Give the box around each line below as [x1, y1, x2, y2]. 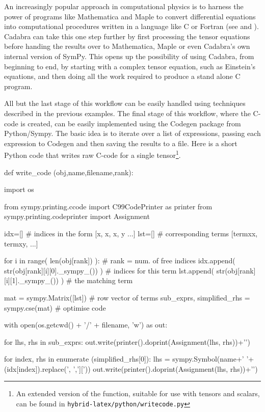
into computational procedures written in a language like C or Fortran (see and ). [4, 21, 259, 32]
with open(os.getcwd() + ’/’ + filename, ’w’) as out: [4, 319, 168, 330]
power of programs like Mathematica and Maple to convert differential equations [4, 11, 256, 21]
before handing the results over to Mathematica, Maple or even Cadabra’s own [4, 41, 250, 51]
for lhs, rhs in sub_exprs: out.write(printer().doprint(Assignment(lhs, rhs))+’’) [4, 336, 250, 347]
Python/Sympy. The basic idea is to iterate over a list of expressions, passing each [4, 128, 261, 139]
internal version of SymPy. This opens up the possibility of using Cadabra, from [4, 50, 254, 61]
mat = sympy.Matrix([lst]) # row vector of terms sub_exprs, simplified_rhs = [4, 292, 250, 303]
